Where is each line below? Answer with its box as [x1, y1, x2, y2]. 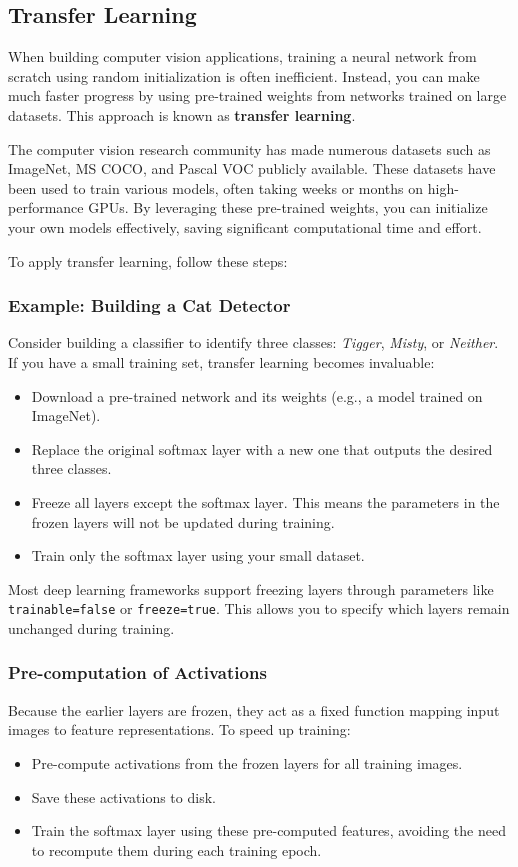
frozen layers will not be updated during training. [31, 511, 335, 532]
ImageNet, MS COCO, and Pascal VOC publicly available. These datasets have [8, 158, 496, 179]
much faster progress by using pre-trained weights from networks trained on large [8, 85, 507, 106]
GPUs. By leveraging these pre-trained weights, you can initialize [88, 197, 488, 218]
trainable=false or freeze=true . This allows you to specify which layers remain [8, 598, 510, 619]
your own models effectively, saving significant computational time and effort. [8, 216, 482, 237]
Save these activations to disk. [31, 786, 216, 807]
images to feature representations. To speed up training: [8, 719, 351, 740]
